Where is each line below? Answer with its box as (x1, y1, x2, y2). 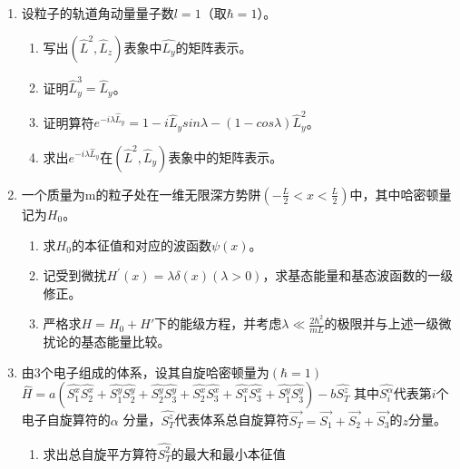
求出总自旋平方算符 (43, 444, 158, 463)
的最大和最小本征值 (171, 444, 286, 463)
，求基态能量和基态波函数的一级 (262, 266, 454, 285)
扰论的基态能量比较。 (43, 332, 171, 351)
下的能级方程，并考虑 (154, 314, 282, 333)
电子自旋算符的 (21, 410, 111, 429)
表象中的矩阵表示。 (168, 147, 283, 166)
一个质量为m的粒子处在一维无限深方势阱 (21, 184, 261, 203)
